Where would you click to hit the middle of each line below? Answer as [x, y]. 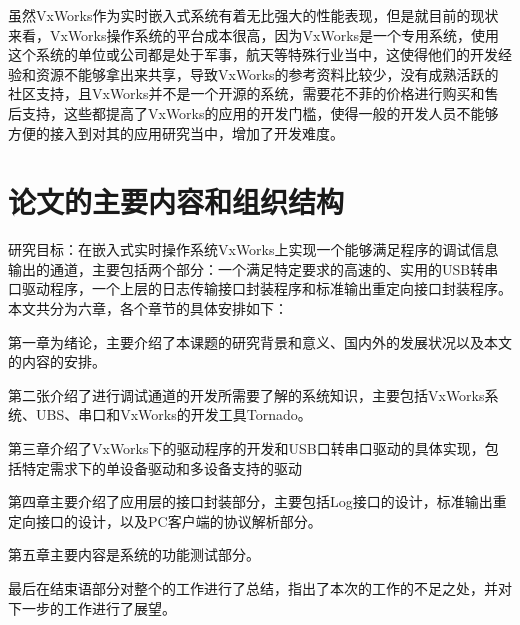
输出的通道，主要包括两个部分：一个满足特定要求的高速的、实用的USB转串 [253, 268]
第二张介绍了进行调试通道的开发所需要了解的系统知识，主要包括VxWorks [246, 394]
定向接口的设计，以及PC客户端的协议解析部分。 [165, 520]
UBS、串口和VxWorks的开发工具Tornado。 [173, 414]
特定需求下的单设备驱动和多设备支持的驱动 [161, 467]
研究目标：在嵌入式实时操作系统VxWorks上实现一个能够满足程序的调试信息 [253, 249]
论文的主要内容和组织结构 [176, 201]
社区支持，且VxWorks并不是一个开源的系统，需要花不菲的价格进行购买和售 [253, 93]
